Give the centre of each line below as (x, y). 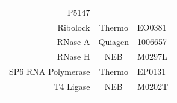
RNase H (73, 57)
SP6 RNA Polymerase (50, 72)
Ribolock (74, 27)
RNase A (73, 42)
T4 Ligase (72, 86)
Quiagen (114, 42)
